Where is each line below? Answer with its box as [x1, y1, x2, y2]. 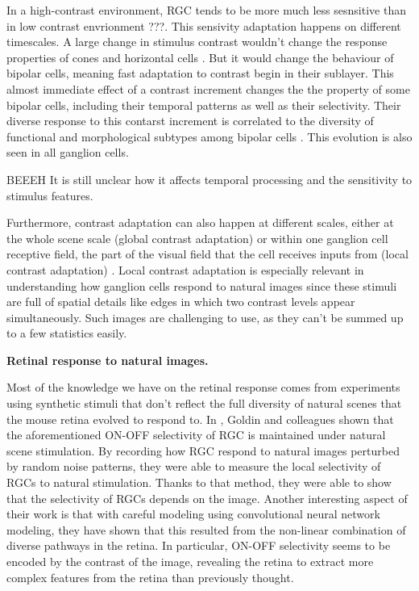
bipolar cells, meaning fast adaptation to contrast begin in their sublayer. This [6, 65, 394, 82]
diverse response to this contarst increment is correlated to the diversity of [6, 112, 374, 129]
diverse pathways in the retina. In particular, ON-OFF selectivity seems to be [6, 537, 391, 554]
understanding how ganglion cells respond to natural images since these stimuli [6, 277, 397, 294]
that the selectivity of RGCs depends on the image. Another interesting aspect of [6, 489, 408, 506]
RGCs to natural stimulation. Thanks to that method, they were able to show [6, 474, 392, 491]
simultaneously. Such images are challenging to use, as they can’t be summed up [6, 308, 404, 325]
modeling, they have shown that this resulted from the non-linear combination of [6, 521, 406, 538]
